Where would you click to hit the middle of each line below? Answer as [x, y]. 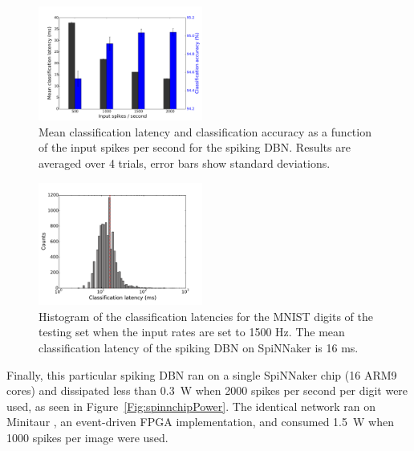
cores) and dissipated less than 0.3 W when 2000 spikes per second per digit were [207, 390]
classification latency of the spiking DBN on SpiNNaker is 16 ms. [199, 348]
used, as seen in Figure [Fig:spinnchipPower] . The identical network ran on [191, 406]
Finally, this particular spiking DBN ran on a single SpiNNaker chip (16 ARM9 [202, 374]
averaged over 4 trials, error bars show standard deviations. [185, 163]
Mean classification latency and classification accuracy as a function [205, 131]
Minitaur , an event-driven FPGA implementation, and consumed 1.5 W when [200, 422]
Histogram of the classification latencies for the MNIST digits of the [206, 316]
